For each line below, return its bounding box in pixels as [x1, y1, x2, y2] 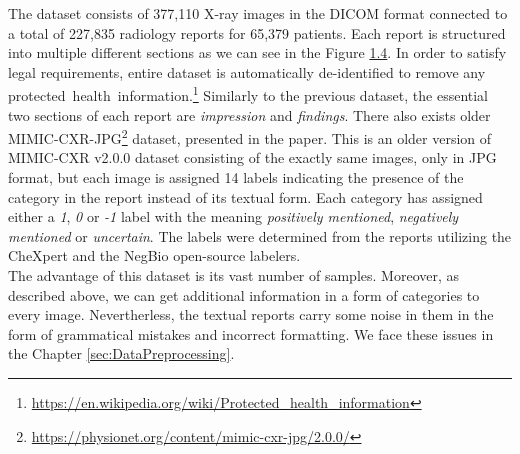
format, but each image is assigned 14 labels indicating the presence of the [8, 167, 464, 188]
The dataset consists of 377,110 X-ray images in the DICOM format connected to [8, 3, 508, 23]
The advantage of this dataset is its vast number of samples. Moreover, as [8, 265, 460, 286]
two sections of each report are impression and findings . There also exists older [8, 104, 491, 125]
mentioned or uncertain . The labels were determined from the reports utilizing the [8, 225, 512, 246]
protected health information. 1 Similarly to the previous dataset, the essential [8, 82, 489, 106]
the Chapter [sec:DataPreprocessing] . [8, 343, 235, 364]
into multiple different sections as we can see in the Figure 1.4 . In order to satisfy [8, 42, 507, 63]
